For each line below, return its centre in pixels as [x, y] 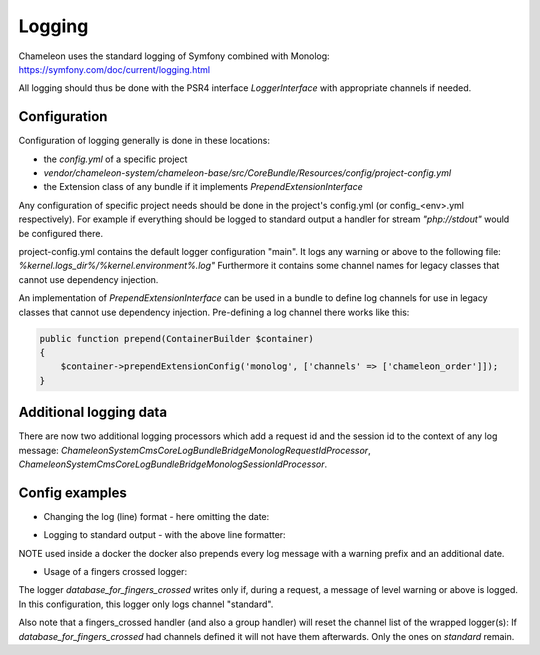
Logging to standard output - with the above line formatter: [164, 535]
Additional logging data [93, 412]
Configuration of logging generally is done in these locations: [144, 141]
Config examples [72, 492]
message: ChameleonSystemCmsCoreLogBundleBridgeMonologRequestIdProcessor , [194, 450]
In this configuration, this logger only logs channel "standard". [146, 604]
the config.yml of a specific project [115, 159]
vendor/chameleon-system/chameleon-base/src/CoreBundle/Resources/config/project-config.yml [247, 173]
